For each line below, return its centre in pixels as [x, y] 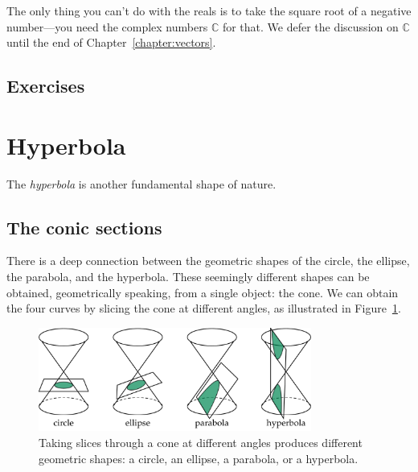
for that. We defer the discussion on [310, 26]
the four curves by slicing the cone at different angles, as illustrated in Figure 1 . [204, 308]
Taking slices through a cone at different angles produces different [201, 442]
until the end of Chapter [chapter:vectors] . [111, 42]
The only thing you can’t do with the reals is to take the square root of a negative [209, 10]
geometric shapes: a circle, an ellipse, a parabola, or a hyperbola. [199, 458]
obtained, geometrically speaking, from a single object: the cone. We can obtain [203, 292]
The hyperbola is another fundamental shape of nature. [141, 183]
